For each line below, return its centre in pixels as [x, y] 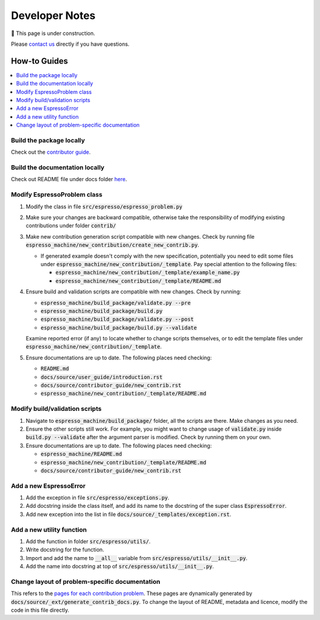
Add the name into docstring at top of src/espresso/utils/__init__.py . [120, 567]
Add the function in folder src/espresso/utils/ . [88, 541]
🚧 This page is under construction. [53, 33]
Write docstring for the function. [65, 550]
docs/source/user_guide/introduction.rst [102, 377]
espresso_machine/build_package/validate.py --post [117, 320]
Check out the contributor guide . [51, 152]
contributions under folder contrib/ [71, 226]
